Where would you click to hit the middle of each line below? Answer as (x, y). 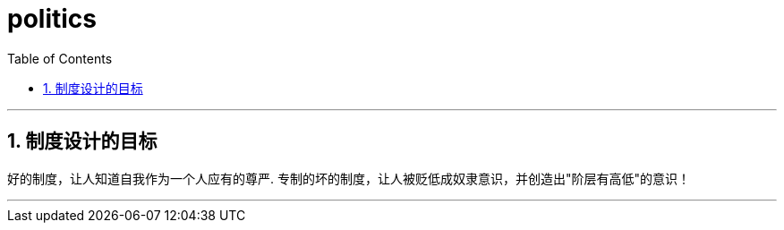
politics (52, 19)
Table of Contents (60, 58)
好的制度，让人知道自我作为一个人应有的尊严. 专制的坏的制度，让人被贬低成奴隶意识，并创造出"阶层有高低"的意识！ (349, 178)
